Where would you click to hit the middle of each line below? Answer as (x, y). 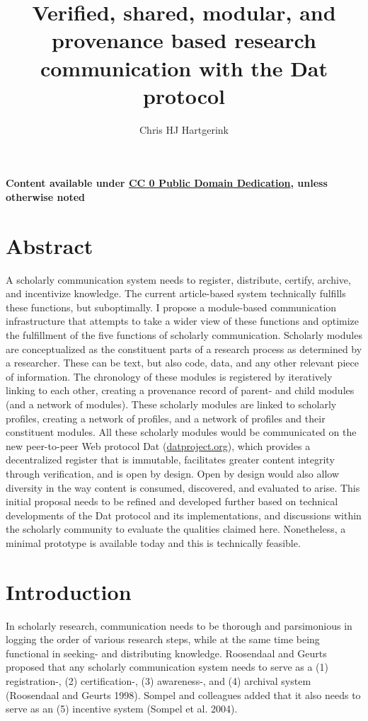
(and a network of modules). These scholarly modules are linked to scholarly (171, 404)
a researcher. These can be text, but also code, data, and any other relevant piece (182, 363)
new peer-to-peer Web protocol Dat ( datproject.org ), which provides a (158, 445)
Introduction (69, 591)
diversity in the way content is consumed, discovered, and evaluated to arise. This (183, 487)
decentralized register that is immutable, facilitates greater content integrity (170, 460)
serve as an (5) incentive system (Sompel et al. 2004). (122, 709)
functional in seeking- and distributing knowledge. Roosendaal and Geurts (166, 653)
